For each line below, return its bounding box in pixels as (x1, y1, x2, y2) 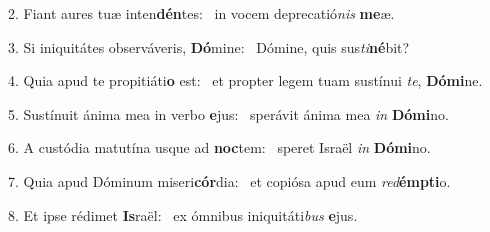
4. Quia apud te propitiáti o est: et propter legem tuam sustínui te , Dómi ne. (8, 70, 483, 91)
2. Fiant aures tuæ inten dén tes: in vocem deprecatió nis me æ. (8, 3, 395, 23)
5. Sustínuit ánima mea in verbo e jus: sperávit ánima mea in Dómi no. (8, 103, 449, 124)
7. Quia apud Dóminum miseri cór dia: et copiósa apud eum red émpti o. (8, 170, 451, 191)
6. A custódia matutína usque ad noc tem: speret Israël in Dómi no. (8, 137, 431, 158)
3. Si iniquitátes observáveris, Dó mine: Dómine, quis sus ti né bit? (8, 36, 410, 57)
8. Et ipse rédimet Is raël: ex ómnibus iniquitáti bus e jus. (8, 204, 358, 225)
